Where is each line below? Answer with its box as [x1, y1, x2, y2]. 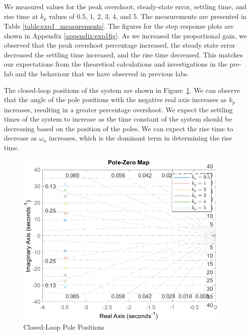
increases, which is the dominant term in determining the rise [49, 133, 232, 143]
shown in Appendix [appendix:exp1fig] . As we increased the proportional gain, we [4, 30, 247, 40]
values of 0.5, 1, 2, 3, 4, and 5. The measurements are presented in [49, 11, 247, 21]
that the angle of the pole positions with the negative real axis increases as [4, 94, 227, 105]
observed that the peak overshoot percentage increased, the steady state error [4, 40, 235, 50]
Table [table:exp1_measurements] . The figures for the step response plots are [4, 21, 234, 31]
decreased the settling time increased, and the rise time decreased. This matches [4, 49, 243, 59]
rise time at [4, 11, 38, 21]
